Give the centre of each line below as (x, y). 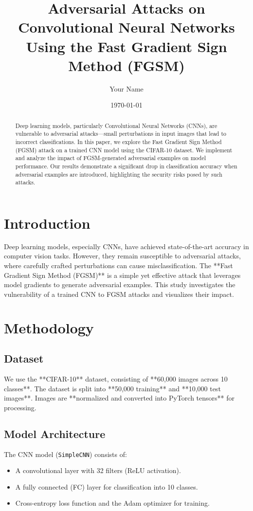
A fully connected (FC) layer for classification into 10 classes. (107, 486)
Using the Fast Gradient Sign (126, 46)
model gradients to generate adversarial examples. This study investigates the (120, 284)
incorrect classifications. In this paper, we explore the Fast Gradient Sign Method (118, 141)
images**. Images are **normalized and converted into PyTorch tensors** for (119, 398)
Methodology (49, 327)
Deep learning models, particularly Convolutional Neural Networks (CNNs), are (116, 125)
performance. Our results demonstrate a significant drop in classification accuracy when (126, 166)
